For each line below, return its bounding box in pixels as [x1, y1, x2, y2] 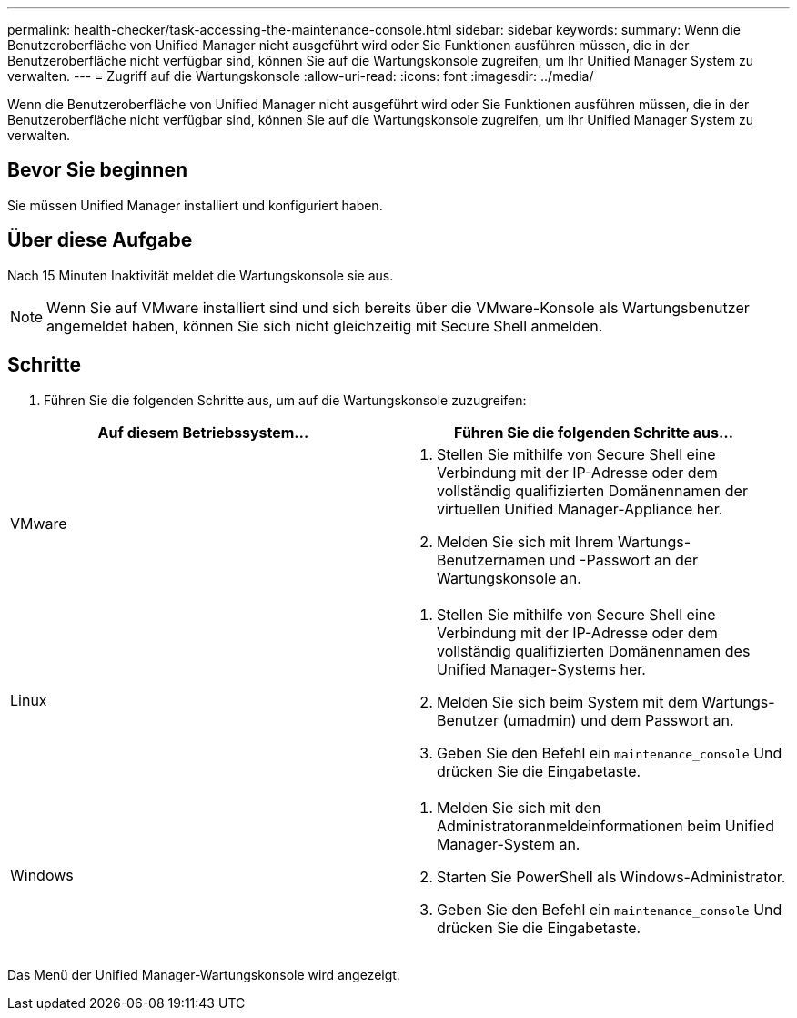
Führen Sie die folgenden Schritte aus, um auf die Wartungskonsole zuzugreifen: [44, 392, 527, 408]
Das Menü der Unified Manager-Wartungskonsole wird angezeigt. [7, 966, 400, 982]
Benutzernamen [437, 550, 546, 569]
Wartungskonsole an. [437, 568, 581, 587]
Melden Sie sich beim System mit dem [437, 692, 699, 711]
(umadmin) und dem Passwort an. [502, 710, 734, 729]
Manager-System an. [437, 834, 580, 853]
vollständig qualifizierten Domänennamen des [437, 641, 751, 660]
